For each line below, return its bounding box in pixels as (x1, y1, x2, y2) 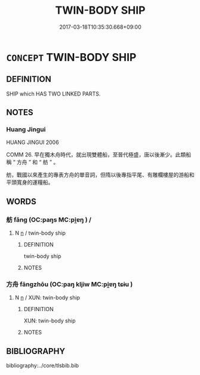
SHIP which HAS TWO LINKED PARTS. (6, 90, 101, 97)
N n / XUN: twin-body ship (14, 294, 81, 302)
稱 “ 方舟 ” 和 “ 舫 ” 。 (6, 159, 59, 166)
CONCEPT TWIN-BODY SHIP (6, 50, 137, 64)
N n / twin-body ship (14, 229, 66, 236)
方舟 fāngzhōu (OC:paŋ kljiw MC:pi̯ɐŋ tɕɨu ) (6, 280, 133, 288)
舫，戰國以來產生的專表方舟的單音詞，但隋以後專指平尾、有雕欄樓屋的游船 (6, 171, 189, 179)
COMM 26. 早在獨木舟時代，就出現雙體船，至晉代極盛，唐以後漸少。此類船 (6, 151, 191, 158)
